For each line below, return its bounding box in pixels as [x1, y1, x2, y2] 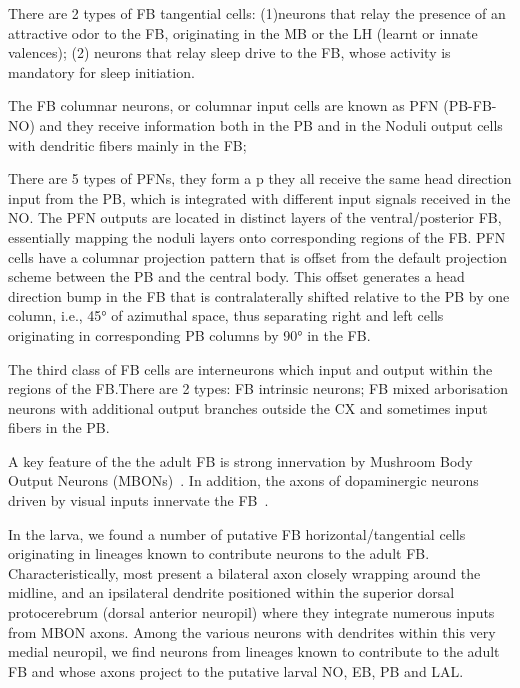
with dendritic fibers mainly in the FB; [8, 134, 247, 155]
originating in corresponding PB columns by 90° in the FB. [8, 324, 371, 345]
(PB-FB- [443, 95, 497, 116]
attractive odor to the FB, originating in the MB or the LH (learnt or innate [8, 22, 478, 43]
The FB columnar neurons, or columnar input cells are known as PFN [8, 95, 439, 116]
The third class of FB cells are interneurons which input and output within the [8, 358, 493, 379]
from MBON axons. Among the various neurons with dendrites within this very [8, 621, 496, 642]
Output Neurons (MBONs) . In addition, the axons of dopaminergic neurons [8, 470, 479, 491]
